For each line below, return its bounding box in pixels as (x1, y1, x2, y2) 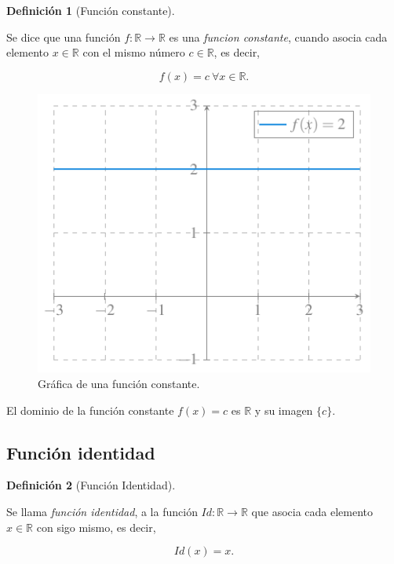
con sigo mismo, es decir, (36, 518, 156, 535)
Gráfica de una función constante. (38, 375, 200, 391)
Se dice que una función (6, 28, 121, 45)
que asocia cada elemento (251, 503, 374, 519)
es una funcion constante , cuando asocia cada (169, 28, 388, 45)
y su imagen (254, 401, 313, 418)
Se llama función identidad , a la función (6, 503, 198, 519)
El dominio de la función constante (6, 401, 174, 418)
